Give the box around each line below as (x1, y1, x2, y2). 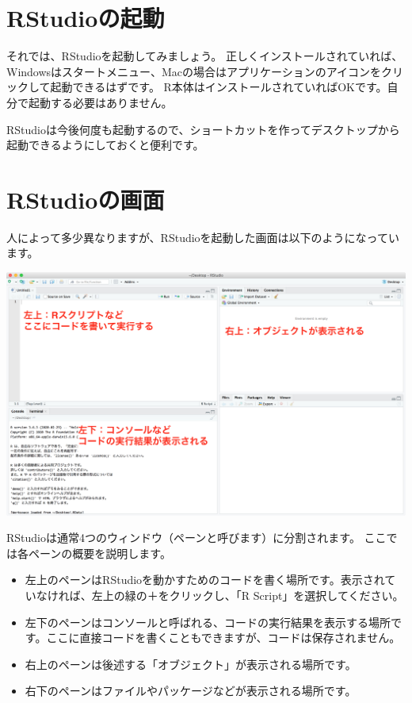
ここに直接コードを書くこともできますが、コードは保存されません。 (46, 629, 401, 646)
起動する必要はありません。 (28, 94, 173, 110)
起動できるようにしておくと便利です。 (6, 136, 204, 153)
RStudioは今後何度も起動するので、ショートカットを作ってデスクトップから (6, 121, 400, 137)
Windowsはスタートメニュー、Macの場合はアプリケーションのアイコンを (6, 63, 382, 79)
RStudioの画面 (6, 182, 165, 215)
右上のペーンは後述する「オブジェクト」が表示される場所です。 (25, 655, 357, 672)
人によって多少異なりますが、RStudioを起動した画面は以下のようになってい (6, 229, 399, 245)
